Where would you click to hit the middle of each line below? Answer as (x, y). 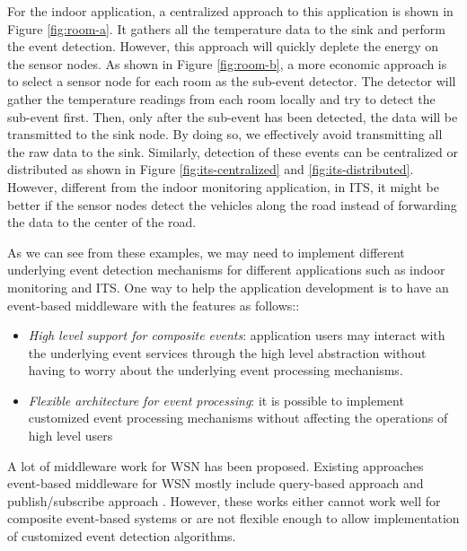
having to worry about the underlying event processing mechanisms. (216, 370)
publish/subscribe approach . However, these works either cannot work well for (224, 500)
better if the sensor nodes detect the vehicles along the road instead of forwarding (232, 204)
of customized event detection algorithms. (122, 536)
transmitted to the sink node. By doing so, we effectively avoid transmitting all (225, 134)
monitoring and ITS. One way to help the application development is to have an (228, 287)
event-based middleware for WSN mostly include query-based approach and (216, 483)
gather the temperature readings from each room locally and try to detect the (221, 98)
